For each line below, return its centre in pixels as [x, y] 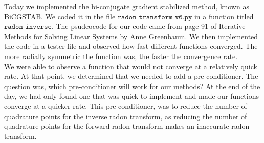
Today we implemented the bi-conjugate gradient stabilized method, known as [127, 6]
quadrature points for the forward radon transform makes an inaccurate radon [127, 126]
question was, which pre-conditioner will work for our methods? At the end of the [132, 86]
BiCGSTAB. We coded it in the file [60, 16]
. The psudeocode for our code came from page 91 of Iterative [148, 26]
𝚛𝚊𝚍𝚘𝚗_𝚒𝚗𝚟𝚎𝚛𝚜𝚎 [28, 27]
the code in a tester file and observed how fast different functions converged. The [131, 46]
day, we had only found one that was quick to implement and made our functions [131, 96]
